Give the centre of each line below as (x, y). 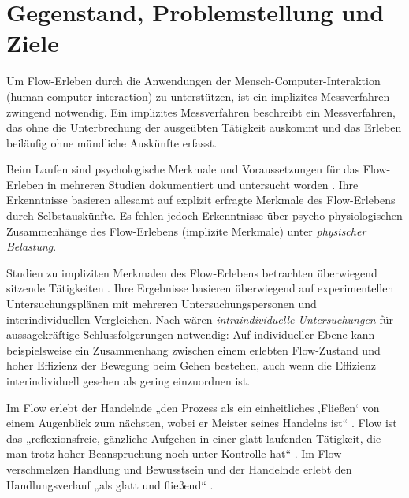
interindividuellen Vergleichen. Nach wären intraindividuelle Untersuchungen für (200, 319)
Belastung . (32, 246)
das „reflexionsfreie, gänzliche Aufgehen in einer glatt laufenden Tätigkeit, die (194, 438)
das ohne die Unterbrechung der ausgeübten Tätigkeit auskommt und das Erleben (204, 127)
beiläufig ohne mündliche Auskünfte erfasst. (112, 142)
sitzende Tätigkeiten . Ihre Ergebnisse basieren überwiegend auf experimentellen (200, 288)
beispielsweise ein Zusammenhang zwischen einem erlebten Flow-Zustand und (193, 349)
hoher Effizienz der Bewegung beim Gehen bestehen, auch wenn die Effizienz (191, 365)
